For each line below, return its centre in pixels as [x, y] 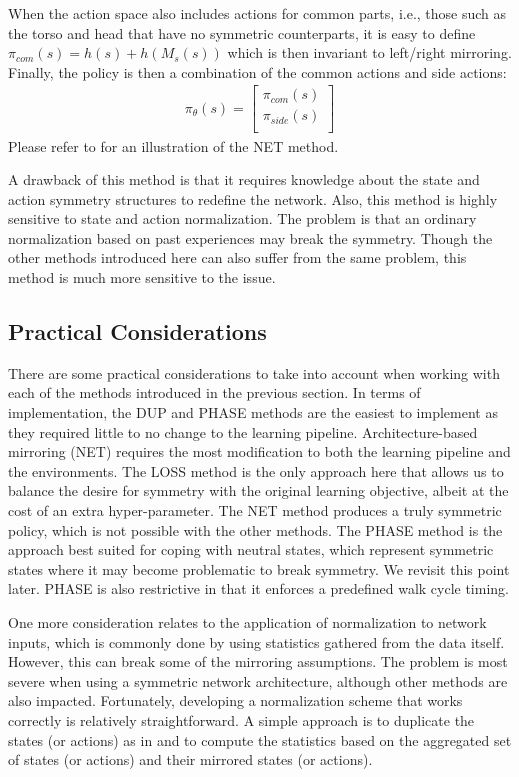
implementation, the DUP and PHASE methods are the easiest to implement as [253, 412]
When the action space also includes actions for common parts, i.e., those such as [257, 13]
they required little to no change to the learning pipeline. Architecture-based [243, 431]
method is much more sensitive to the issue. [142, 277]
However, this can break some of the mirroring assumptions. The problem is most [258, 661]
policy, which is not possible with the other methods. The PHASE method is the [255, 529]
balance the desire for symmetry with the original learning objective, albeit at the [258, 490]
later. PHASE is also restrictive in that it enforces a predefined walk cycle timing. [258, 588]
